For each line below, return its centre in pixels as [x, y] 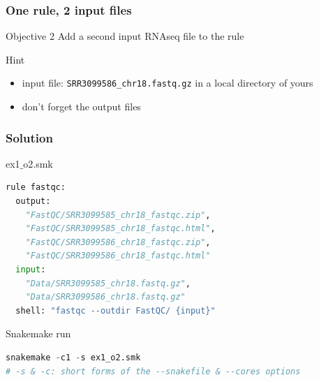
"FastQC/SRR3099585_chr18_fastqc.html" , [120, 229]
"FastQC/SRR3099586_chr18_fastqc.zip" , [118, 242]
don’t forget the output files [81, 106]
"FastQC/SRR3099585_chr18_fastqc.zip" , [118, 215]
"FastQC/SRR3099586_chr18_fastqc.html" [118, 256]
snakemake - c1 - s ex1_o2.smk [73, 358]
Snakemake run [38, 333]
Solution [29, 137]
